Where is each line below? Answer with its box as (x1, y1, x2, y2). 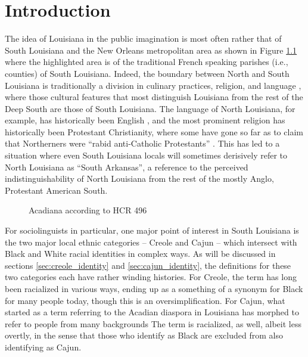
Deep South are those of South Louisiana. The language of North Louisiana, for (5, 102, 295, 114)
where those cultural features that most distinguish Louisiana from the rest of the (5, 91, 303, 103)
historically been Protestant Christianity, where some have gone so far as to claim (5, 125, 303, 138)
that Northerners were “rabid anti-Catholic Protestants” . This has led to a (5, 137, 280, 150)
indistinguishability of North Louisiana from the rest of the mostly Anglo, (5, 172, 274, 185)
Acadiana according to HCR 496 (29, 204, 147, 216)
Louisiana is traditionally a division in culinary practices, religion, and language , (5, 79, 301, 91)
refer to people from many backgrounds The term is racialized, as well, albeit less (5, 317, 301, 330)
